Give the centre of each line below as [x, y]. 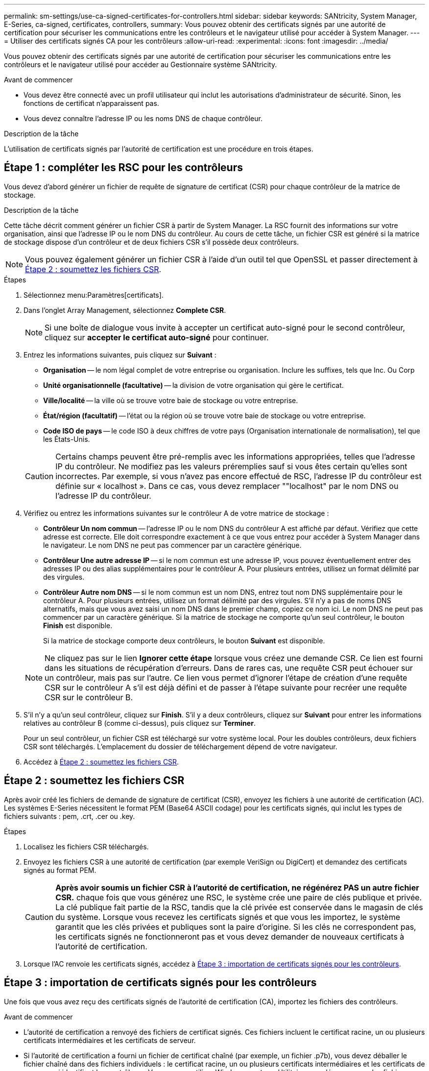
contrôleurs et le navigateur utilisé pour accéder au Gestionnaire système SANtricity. [141, 64]
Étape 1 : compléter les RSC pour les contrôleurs [123, 168]
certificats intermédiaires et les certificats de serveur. [110, 1040]
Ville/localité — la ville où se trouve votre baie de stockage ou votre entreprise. [171, 400]
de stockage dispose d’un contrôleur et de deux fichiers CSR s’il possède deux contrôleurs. [152, 242]
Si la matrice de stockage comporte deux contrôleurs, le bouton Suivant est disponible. [184, 640]
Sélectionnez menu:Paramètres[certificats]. [94, 295]
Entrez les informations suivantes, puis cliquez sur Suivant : [120, 355]
